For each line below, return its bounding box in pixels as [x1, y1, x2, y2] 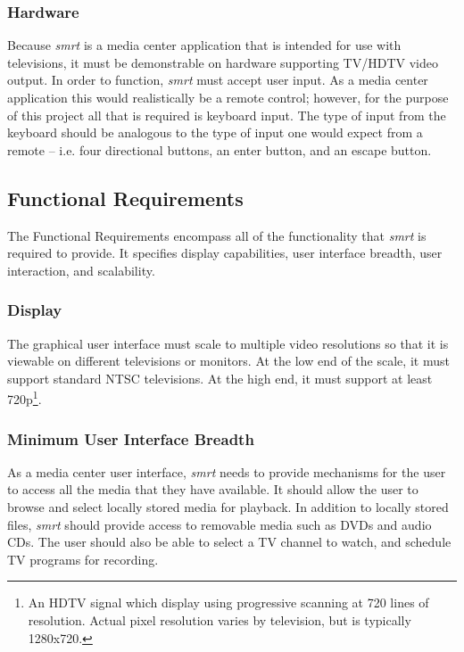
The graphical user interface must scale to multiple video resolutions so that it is [7, 334, 449, 352]
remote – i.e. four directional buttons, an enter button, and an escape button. [7, 140, 432, 159]
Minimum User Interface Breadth [7, 427, 254, 450]
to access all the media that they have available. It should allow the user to [7, 480, 418, 499]
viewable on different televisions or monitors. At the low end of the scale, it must [7, 351, 450, 370]
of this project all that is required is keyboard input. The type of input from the [7, 105, 446, 124]
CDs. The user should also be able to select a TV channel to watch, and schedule [7, 532, 452, 551]
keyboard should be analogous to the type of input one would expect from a [7, 123, 423, 142]
